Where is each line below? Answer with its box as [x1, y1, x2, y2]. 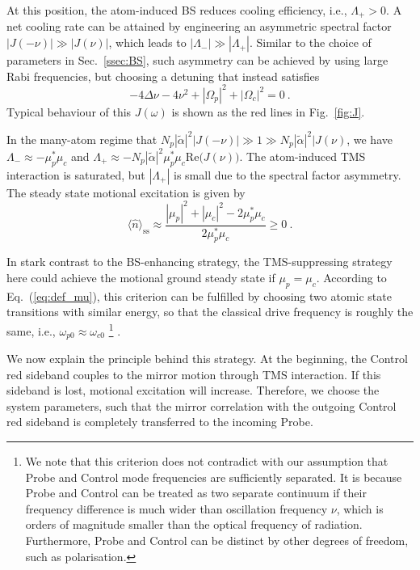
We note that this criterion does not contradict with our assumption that [25, 453, 388, 470]
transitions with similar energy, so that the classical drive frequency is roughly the [6, 303, 414, 320]
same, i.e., [6, 322, 56, 339]
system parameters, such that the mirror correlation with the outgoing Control [6, 397, 397, 414]
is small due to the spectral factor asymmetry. [173, 166, 401, 183]
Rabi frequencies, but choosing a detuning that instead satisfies [6, 67, 320, 84]
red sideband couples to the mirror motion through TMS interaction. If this [6, 365, 381, 382]
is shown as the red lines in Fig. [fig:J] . [171, 103, 365, 120]
